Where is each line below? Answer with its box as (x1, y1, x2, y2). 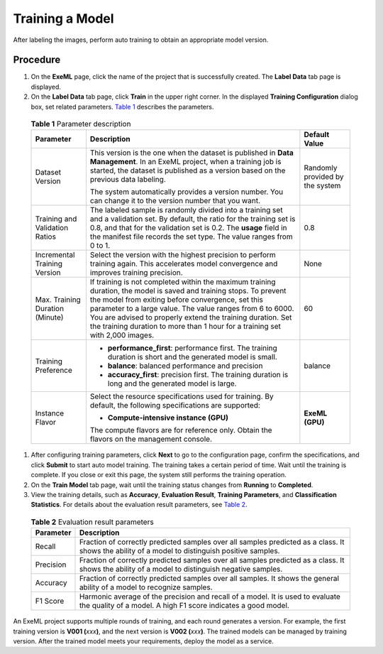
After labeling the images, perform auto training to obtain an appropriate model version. (13, 36, 269, 44)
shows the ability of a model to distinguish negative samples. (79, 565, 283, 574)
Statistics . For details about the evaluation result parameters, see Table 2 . (30, 501, 248, 509)
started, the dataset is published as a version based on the (89, 165, 286, 175)
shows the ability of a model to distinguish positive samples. (79, 546, 280, 556)
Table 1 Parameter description (30, 119, 131, 129)
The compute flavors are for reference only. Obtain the (89, 425, 272, 435)
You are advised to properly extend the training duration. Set (89, 312, 292, 322)
